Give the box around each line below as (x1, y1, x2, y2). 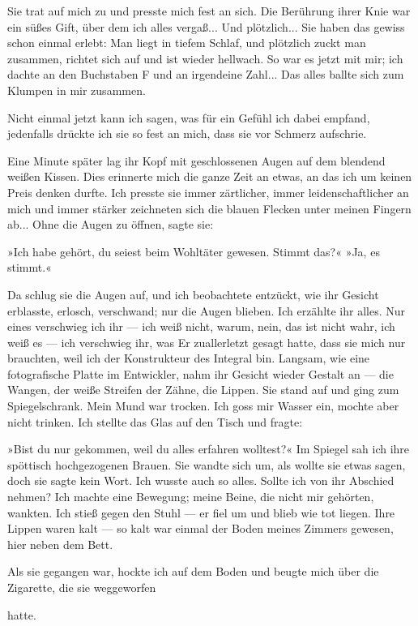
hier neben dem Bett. (7, 535, 113, 552)
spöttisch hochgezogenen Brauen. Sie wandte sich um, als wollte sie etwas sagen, (7, 456, 406, 473)
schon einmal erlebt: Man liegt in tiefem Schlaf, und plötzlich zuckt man (7, 34, 366, 51)
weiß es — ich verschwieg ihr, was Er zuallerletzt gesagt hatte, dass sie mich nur (7, 333, 406, 350)
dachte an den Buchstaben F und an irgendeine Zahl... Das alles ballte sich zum (7, 66, 404, 83)
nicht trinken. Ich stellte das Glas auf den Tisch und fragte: (7, 413, 303, 430)
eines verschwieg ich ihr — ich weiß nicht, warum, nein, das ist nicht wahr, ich (7, 318, 395, 335)
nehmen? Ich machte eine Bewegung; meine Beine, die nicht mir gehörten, (7, 488, 374, 505)
